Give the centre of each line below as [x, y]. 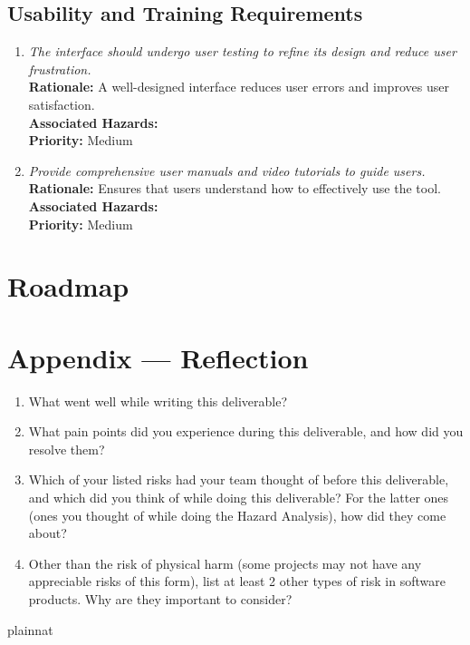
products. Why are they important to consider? [160, 598]
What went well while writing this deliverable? [158, 401]
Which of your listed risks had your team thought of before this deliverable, [239, 479]
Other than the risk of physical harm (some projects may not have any [225, 563]
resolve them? [67, 449]
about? [48, 533]
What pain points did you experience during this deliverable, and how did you [246, 431]
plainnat [30, 629]
